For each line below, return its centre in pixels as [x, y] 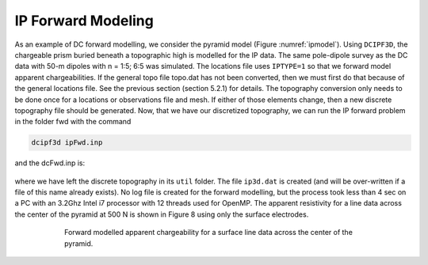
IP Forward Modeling [84, 21]
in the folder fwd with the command [73, 122]
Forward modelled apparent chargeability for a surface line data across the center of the [208, 233]
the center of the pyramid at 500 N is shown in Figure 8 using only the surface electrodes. [162, 214]
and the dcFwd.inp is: [50, 163]
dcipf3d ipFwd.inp [67, 143]
